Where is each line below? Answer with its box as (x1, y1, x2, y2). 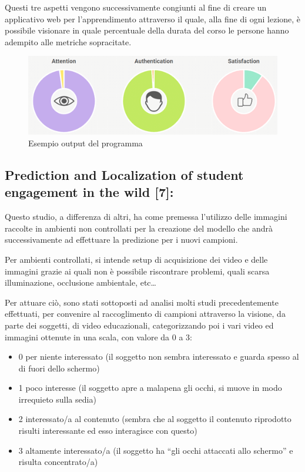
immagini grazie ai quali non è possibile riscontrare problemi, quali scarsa (5, 265, 270, 277)
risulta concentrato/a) (18, 456, 98, 468)
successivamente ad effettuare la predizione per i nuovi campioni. (5, 233, 238, 246)
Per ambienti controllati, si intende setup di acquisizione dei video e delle (5, 253, 268, 265)
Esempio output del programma (28, 136, 143, 149)
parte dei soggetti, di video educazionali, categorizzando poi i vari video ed (5, 319, 274, 331)
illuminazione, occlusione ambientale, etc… (5, 276, 156, 289)
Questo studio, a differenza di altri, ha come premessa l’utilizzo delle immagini (5, 210, 287, 223)
